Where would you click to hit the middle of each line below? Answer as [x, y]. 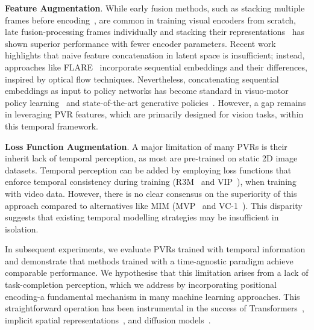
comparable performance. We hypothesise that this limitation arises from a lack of [157, 272]
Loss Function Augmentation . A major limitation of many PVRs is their [146, 146]
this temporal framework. [52, 126]
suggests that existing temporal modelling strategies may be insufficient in [142, 217]
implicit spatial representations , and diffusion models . [108, 319]
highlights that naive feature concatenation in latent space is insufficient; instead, [155, 55]
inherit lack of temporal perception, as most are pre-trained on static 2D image [151, 158]
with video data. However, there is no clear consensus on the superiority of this [151, 193]
